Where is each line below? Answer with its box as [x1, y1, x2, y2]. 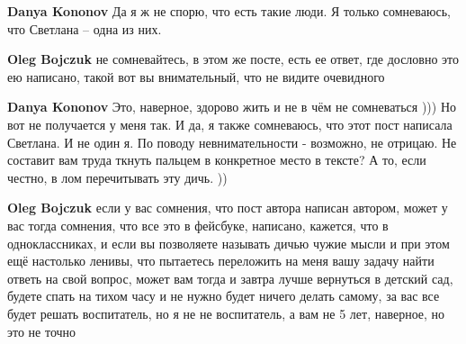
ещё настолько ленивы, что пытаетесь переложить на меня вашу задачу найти [7, 251, 435, 270]
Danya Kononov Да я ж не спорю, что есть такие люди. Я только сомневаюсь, [7, 2, 451, 20]
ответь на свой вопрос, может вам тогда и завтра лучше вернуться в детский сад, [7, 268, 453, 287]
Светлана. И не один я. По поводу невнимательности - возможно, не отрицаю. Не [7, 132, 457, 151]
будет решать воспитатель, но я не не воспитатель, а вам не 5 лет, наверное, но [7, 303, 445, 322]
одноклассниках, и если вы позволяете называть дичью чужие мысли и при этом [7, 233, 450, 252]
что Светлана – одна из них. [7, 19, 162, 38]
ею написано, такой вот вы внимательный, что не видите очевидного [7, 67, 385, 86]
